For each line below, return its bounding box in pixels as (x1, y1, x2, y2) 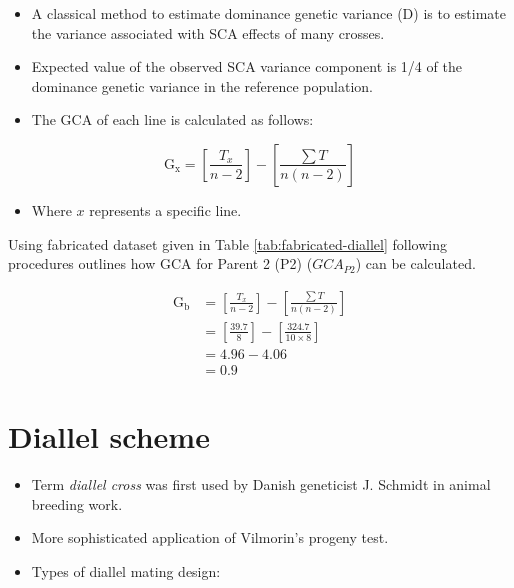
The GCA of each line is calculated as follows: (31, 109, 314, 130)
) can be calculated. (355, 253, 476, 274)
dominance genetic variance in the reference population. (31, 75, 373, 96)
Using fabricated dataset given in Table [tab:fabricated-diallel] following (8, 233, 447, 254)
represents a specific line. (89, 199, 242, 220)
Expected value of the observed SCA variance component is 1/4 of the (31, 56, 462, 77)
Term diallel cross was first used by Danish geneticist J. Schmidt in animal (31, 474, 491, 494)
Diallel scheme (8, 416, 210, 457)
